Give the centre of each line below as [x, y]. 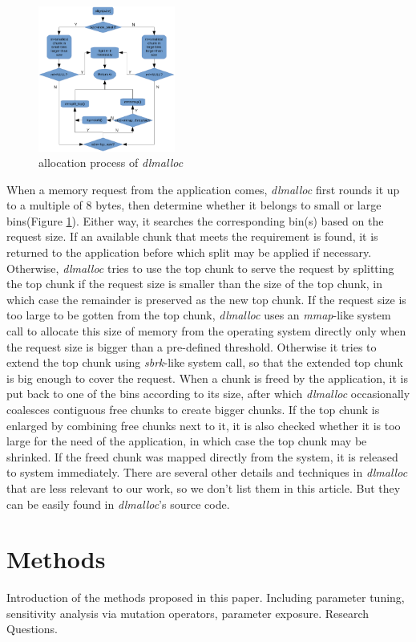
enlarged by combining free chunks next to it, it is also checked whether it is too [204, 425]
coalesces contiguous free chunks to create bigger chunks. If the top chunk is [193, 410]
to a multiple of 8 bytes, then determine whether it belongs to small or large [194, 205]
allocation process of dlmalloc [111, 163]
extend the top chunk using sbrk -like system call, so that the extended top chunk [205, 362]
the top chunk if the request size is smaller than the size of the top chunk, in [195, 284]
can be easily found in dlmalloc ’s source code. [118, 504]
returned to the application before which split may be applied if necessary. [189, 252]
